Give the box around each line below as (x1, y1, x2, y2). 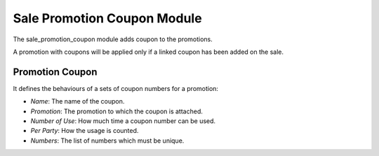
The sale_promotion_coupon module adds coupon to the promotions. (13, 35, 213, 43)
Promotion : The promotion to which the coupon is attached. (30, 107, 203, 115)
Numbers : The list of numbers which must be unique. (30, 136, 185, 145)
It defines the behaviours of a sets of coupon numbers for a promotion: (13, 84, 219, 92)
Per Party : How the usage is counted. (30, 127, 139, 135)
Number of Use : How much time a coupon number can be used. (30, 117, 216, 125)
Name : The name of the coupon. (30, 97, 125, 106)
